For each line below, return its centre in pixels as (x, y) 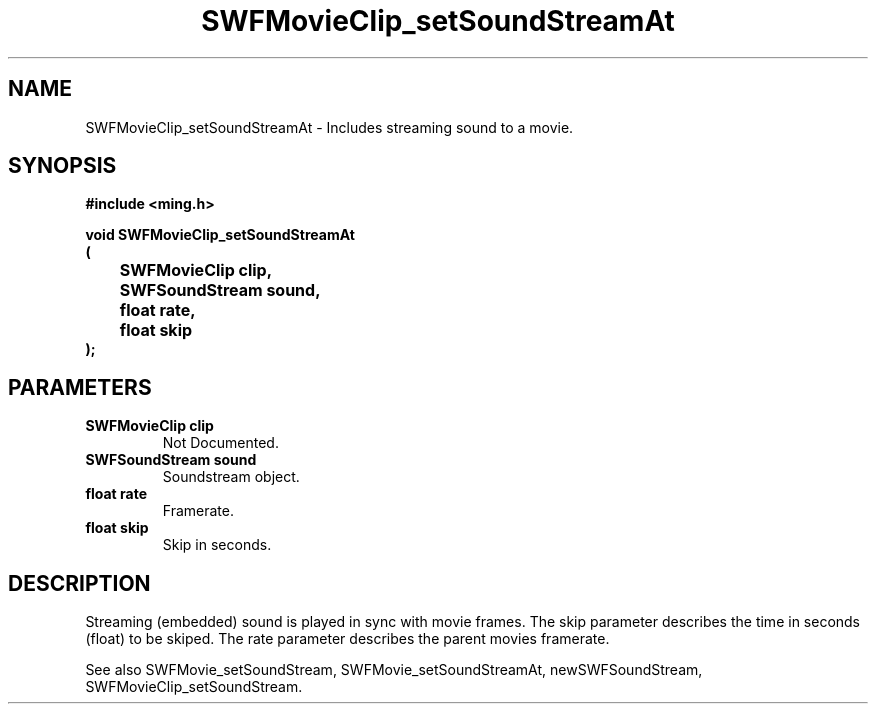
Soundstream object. (231, 477)
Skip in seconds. (217, 545)
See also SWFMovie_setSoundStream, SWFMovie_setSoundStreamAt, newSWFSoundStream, (394, 670)
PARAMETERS (80, 387)
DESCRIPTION (79, 583)
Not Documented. (220, 443)
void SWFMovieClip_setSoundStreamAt (220, 235)
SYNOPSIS (62, 166)
